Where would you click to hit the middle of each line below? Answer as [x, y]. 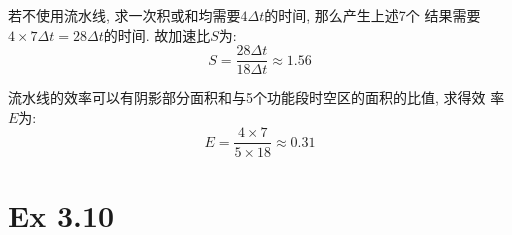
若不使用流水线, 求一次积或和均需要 [124, 15]
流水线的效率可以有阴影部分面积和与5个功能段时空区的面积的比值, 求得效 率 [256, 97]
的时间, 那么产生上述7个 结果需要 [372, 15]
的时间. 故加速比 [157, 34]
